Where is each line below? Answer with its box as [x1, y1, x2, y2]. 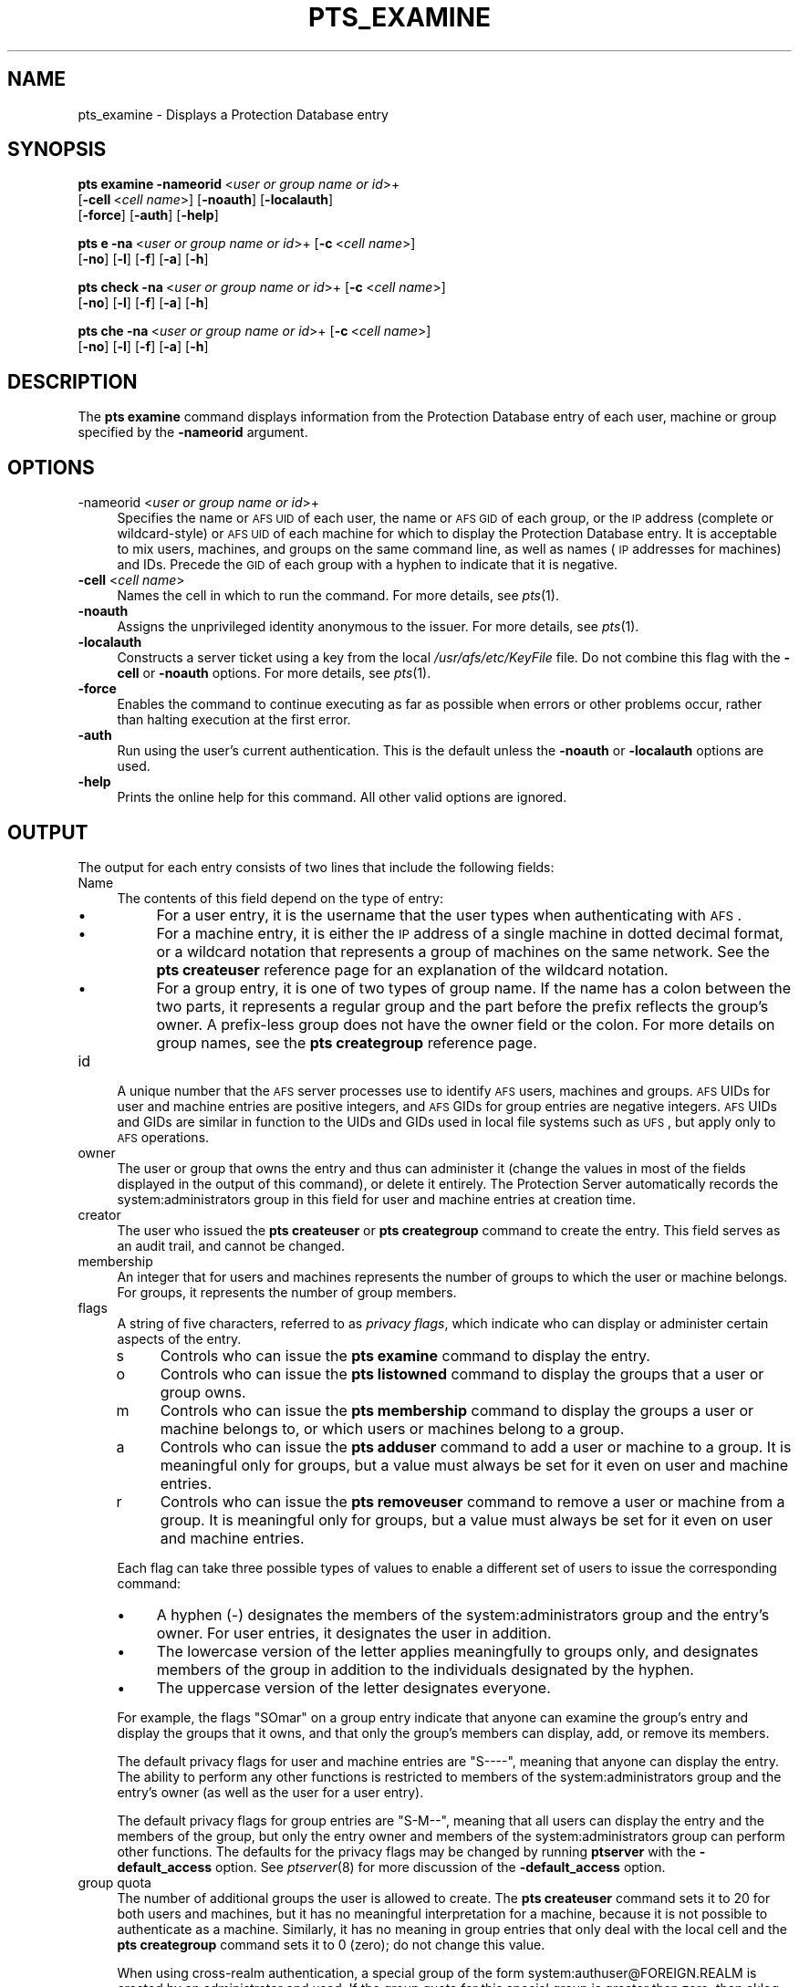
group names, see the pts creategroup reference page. [156, 1033, 537, 1052]
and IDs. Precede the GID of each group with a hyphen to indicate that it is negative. [117, 557, 618, 573]
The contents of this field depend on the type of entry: [117, 889, 443, 906]
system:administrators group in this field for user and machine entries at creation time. [117, 1191, 636, 1207]
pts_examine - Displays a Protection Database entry [78, 106, 389, 122]
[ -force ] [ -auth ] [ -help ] [78, 207, 219, 224]
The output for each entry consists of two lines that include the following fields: [78, 858, 555, 875]
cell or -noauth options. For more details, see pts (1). [117, 665, 431, 681]
